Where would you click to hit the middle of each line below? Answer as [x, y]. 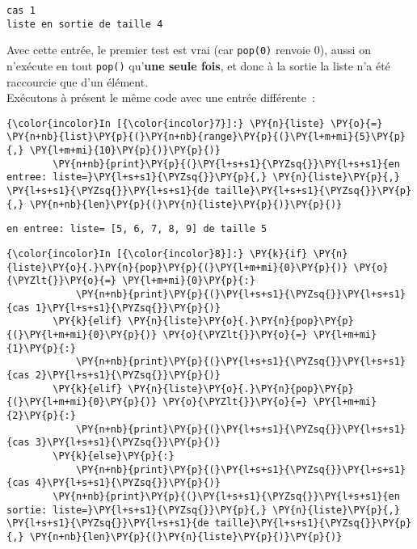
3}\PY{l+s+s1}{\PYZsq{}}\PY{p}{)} [128, 443]
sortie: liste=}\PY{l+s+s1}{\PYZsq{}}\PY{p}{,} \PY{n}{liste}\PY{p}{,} [203, 510]
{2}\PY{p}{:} [41, 415]
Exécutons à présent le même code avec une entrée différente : [161, 97]
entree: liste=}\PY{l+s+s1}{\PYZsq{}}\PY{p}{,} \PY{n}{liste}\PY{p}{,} [203, 177]
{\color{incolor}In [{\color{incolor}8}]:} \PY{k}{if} [157, 254]
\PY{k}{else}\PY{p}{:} [114, 456]
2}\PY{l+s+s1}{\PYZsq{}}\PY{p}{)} [128, 375]
